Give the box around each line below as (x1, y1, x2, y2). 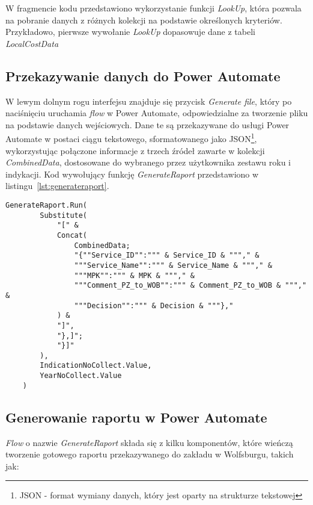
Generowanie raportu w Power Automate (5, 407, 267, 426)
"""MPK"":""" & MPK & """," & (74, 271, 195, 280)
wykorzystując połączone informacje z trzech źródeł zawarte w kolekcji (5, 144, 265, 156)
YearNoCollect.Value (40, 371, 122, 380)
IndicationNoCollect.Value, (40, 361, 152, 370)
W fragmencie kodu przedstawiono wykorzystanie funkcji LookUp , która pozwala (5, 2, 302, 14)
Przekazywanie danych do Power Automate (5, 66, 281, 85)
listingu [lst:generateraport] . (5, 179, 109, 192)
